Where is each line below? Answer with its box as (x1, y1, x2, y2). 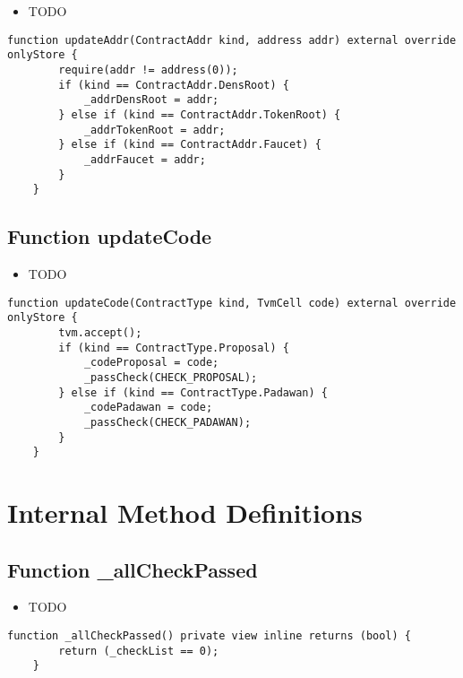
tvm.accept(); (58, 326, 142, 339)
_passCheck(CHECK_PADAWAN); (83, 415, 252, 429)
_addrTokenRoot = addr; (83, 123, 226, 136)
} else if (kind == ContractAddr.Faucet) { (58, 138, 322, 152)
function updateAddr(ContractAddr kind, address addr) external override (7, 33, 457, 47)
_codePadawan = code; (83, 401, 213, 414)
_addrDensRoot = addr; (83, 93, 219, 107)
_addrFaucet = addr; (83, 152, 206, 166)
